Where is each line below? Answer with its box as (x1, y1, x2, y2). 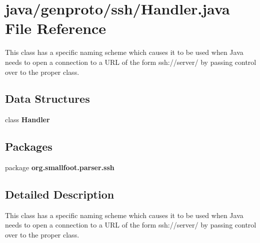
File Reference (5, 18, 106, 38)
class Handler (5, 114, 50, 125)
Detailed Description (5, 187, 114, 202)
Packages (5, 139, 52, 154)
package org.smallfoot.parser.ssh (5, 162, 114, 173)
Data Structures (5, 91, 90, 106)
